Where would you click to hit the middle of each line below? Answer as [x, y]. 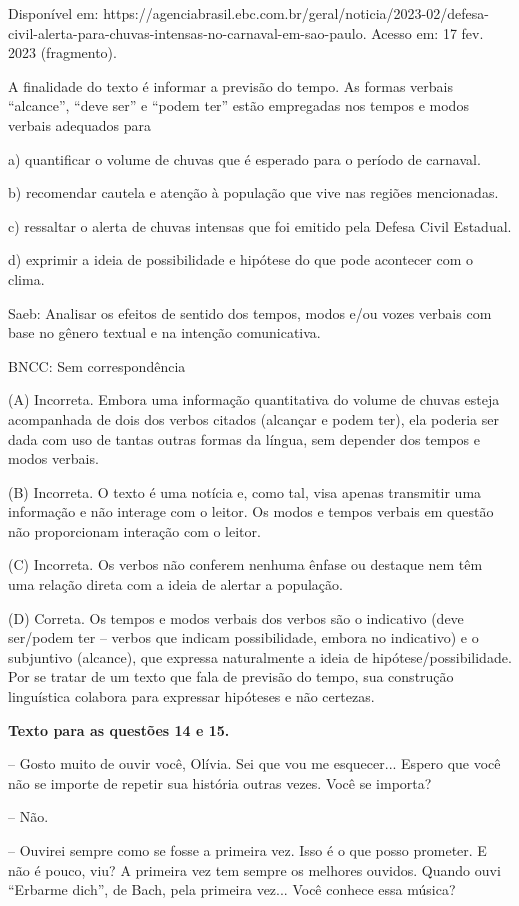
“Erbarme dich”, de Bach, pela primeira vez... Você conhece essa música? [232, 889]
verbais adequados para [79, 124]
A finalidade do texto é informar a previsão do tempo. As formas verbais [231, 85]
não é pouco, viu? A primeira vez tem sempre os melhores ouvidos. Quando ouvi [254, 869]
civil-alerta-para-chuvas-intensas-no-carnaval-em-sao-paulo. [187, 32]
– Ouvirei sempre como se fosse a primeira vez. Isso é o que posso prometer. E [247, 850]
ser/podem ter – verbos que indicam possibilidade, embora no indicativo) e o [243, 637]
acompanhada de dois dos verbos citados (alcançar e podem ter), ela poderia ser [253, 418]
